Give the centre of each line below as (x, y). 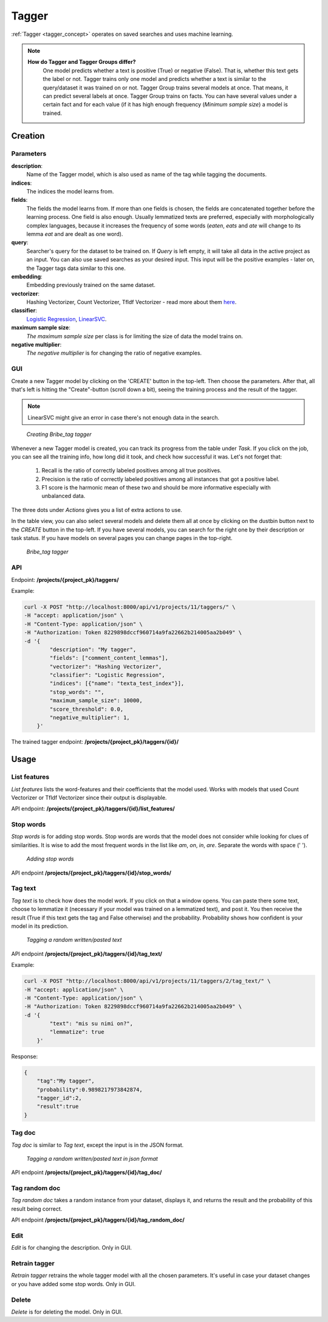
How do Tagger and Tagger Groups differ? (82, 62)
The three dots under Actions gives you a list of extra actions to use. (97, 510)
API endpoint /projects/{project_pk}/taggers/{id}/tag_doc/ (87, 1172)
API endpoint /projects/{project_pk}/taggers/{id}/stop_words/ (91, 873)
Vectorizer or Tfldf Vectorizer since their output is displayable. (89, 797)
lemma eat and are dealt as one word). (75, 234)
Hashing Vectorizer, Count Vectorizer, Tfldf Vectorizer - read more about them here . (132, 302)
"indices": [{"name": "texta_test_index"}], (117, 683)
